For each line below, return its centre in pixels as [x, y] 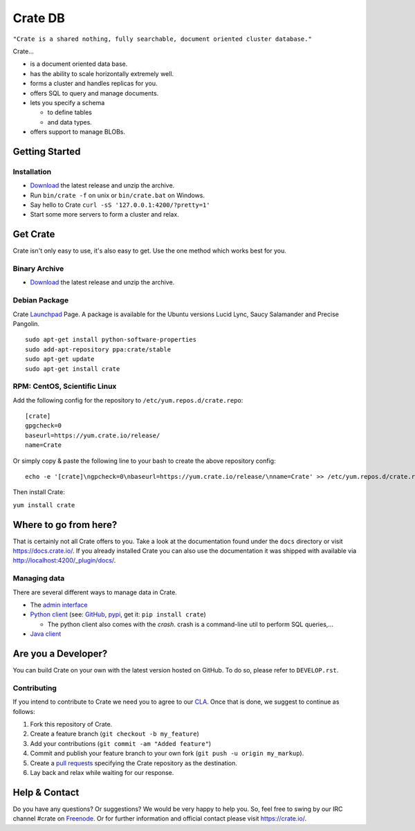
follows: [24, 711]
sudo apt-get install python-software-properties [111, 340]
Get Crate [34, 234]
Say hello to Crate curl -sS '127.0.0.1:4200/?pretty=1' [120, 205]
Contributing [35, 688]
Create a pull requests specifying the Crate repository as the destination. [134, 763]
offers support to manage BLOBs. [78, 132]
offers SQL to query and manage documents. [94, 93]
